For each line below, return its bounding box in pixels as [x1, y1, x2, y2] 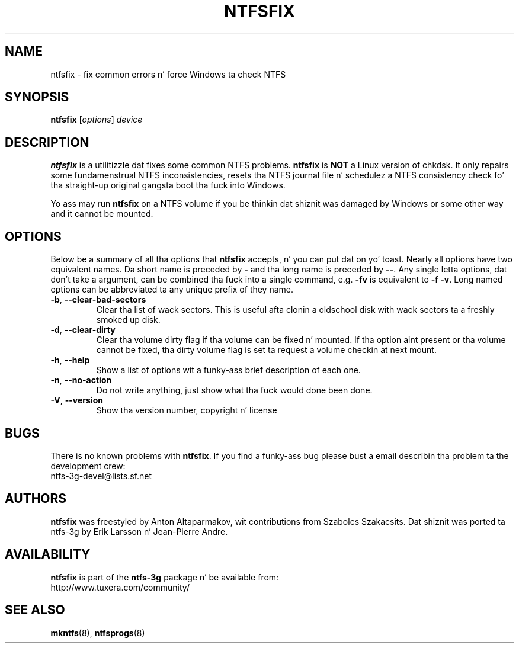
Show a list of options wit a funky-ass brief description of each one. [96, 365, 361, 376]
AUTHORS [5, 491, 67, 506]
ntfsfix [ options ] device [50, 114, 143, 125]
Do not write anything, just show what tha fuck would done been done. [96, 385, 373, 396]
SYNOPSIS [5, 89, 69, 105]
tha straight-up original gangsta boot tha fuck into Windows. [50, 180, 286, 191]
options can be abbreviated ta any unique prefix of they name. [50, 284, 294, 295]
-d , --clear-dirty [50, 325, 116, 335]
